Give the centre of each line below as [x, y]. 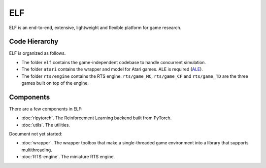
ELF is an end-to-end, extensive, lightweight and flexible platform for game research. [95, 28]
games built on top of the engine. [55, 83]
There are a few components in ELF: [46, 109]
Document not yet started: [36, 134]
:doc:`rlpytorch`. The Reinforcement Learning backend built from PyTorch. [97, 118]
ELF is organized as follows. [37, 53]
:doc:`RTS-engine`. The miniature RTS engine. [68, 157]
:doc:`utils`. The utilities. [46, 125]
